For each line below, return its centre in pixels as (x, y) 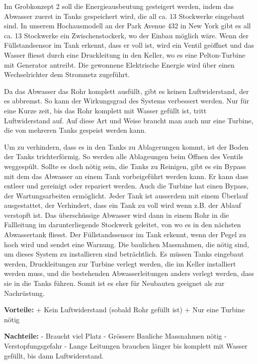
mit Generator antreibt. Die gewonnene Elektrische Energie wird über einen (119, 64)
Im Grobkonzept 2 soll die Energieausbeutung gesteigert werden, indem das (119, 6)
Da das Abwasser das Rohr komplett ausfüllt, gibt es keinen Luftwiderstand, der (127, 91)
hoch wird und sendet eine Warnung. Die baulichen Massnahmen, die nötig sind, (127, 244)
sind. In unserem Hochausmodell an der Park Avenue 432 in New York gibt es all (128, 26)
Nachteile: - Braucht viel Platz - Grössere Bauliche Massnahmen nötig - (115, 336)
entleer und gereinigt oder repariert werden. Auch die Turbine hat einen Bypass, (126, 186)
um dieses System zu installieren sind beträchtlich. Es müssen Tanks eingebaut (124, 254)
